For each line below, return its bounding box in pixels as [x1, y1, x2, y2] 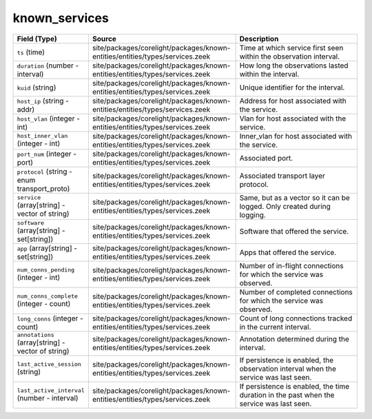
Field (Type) [17, 34, 58, 43]
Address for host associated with [239, 96, 347, 105]
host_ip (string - [17, 96, 69, 105]
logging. [239, 210, 267, 220]
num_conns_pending [17, 266, 75, 274]
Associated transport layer [239, 171, 325, 181]
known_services [12, 10, 110, 25]
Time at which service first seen [239, 43, 344, 52]
